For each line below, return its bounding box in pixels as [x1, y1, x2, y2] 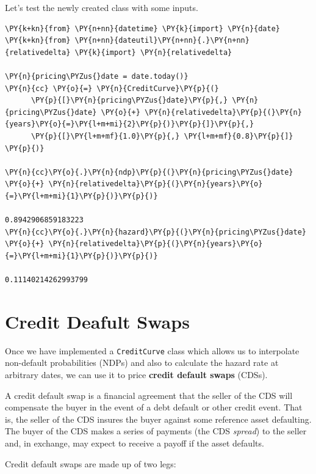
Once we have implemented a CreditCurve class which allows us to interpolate [5, 344, 300, 357]
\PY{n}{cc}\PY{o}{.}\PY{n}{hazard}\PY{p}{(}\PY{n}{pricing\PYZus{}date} [5, 227, 306, 236]
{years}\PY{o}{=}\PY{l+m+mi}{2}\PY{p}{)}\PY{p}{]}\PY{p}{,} [5, 120, 254, 129]
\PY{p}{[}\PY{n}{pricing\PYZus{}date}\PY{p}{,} [31, 96, 228, 105]
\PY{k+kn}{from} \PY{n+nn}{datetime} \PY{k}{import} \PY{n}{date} [5, 24, 281, 33]
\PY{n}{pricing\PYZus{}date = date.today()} [5, 71, 189, 81]
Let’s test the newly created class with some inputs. [5, 1, 198, 13]
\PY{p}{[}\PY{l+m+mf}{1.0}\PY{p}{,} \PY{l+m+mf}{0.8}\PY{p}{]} [31, 131, 293, 140]
